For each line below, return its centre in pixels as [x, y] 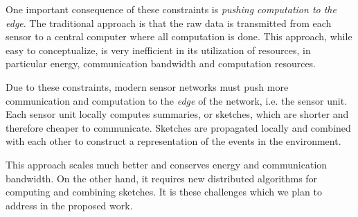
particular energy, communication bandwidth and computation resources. [161, 63]
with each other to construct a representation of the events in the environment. [173, 141]
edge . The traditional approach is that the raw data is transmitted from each [169, 23]
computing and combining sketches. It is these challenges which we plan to [164, 192]
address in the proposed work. [69, 205]
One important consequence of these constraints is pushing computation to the [171, 9]
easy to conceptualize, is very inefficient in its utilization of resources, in [158, 50]
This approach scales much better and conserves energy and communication [167, 164]
